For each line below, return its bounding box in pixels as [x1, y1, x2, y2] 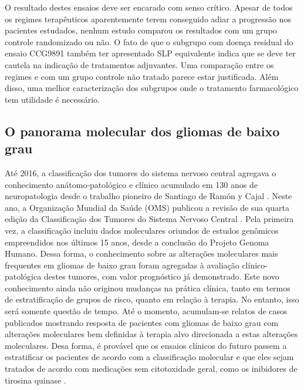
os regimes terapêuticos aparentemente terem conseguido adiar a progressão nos [5, 12, 292, 25]
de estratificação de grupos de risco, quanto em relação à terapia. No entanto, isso [5, 293, 299, 305]
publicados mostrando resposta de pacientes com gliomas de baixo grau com [5, 316, 279, 328]
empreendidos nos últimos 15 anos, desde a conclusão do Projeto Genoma [5, 236, 269, 248]
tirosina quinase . [5, 374, 66, 386]
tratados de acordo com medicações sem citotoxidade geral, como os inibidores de [5, 362, 298, 375]
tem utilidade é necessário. [5, 93, 100, 105]
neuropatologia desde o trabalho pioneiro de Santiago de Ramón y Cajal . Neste [5, 190, 292, 202]
